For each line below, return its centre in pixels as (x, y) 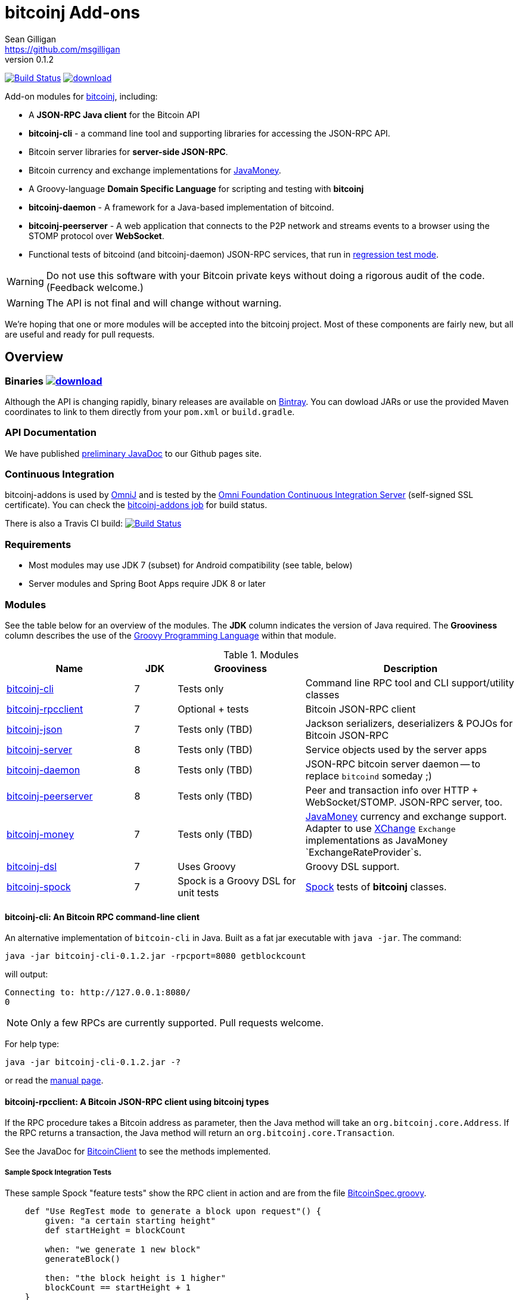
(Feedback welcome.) (95, 287)
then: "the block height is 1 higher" (135, 1278)
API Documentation (51, 433)
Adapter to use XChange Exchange (380, 828)
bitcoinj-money (41, 834)
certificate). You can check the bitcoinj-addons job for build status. (136, 505)
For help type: (32, 1044)
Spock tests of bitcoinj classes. (376, 886)
